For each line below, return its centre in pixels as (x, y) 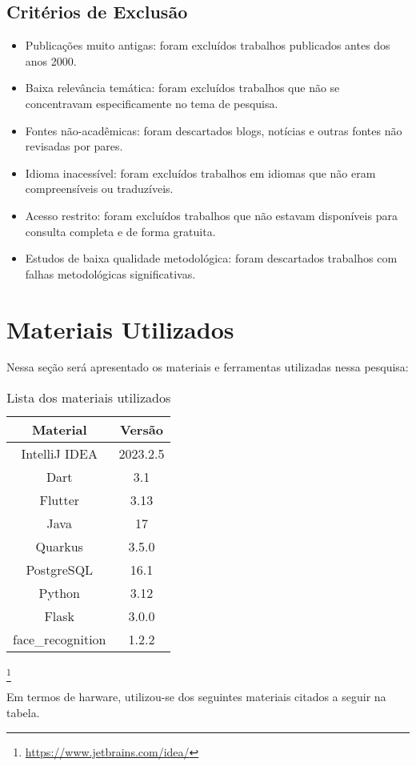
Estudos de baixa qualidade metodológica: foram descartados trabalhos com (211, 258)
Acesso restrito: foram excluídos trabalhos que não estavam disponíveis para (211, 215)
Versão (142, 430)
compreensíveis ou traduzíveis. (99, 188)
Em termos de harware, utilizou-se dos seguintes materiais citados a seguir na (196, 697)
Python (59, 593)
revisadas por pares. (74, 146)
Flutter (60, 500)
